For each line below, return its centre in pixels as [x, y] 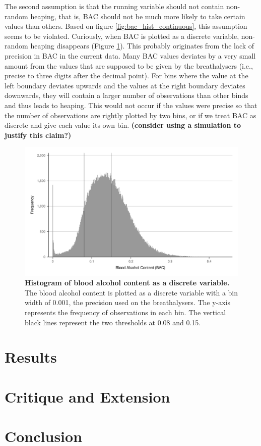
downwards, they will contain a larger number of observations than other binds [126, 95]
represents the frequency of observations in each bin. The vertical [125, 312]
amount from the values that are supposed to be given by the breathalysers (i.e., [129, 65]
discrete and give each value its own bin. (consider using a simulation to [123, 125]
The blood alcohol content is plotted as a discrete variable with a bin [132, 292]
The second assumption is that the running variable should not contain [114, 6]
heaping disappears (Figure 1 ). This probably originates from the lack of [142, 46]
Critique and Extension [87, 396]
